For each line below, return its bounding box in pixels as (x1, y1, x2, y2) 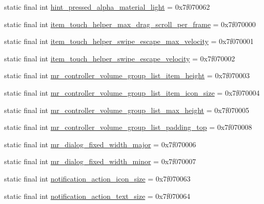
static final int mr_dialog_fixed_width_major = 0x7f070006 (4, 139, 196, 149)
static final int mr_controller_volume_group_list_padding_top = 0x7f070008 (4, 122, 252, 132)
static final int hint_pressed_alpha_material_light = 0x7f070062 (4, 2, 210, 12)
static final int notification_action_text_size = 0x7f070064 (4, 190, 191, 201)
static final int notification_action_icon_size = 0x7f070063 (4, 173, 191, 184)
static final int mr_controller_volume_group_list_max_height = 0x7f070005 (4, 104, 249, 115)
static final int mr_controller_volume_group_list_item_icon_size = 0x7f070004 (4, 87, 260, 98)
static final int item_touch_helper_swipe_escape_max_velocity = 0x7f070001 (4, 36, 254, 47)
